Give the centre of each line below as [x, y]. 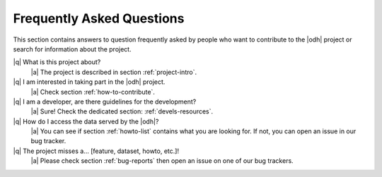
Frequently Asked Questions [99, 18]
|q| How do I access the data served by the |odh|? [86, 121]
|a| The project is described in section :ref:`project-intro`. [114, 72]
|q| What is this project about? [57, 62]
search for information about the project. [72, 49]
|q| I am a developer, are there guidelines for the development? [105, 102]
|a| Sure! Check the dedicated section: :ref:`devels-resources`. [122, 111]
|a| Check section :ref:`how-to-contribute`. [93, 92]
